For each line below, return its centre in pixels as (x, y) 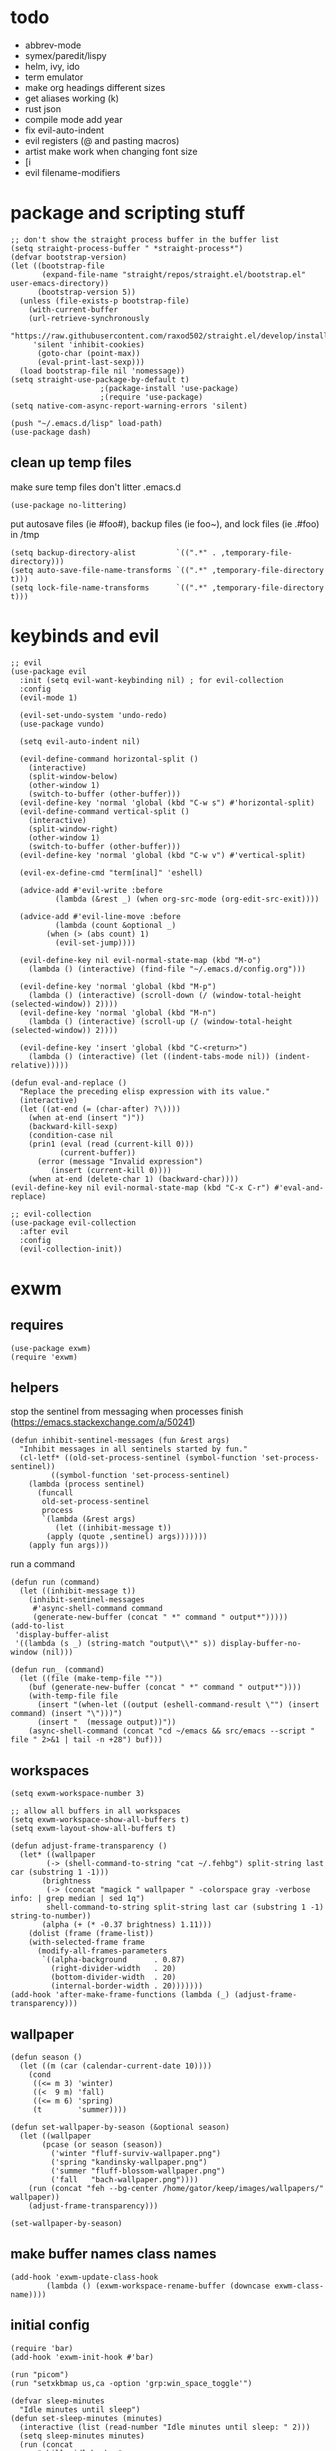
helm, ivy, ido (52, 66)
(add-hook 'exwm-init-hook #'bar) (82, 2357)
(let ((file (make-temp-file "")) (91, 1679)
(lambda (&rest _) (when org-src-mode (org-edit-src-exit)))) (187, 899)
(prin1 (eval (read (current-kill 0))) (111, 1144)
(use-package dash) (51, 432)
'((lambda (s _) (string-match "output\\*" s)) (115, 1644)
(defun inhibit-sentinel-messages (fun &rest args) (120, 1441)
